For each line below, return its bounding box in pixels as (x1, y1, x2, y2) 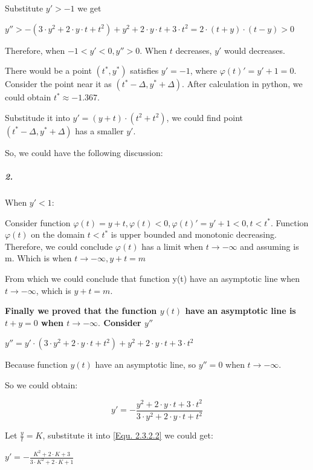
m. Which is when (5, 252, 72, 264)
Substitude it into (5, 111, 70, 123)
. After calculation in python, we (182, 77, 303, 90)
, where (190, 64, 218, 77)
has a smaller (75, 124, 124, 137)
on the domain (31, 228, 85, 241)
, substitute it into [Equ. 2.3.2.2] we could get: (42, 429, 213, 442)
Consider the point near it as (5, 77, 112, 90)
